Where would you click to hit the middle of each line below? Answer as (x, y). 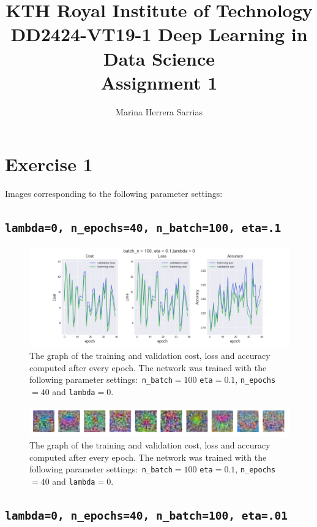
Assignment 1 (159, 82)
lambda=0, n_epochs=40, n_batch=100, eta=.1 (143, 228)
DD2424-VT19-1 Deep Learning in (159, 34)
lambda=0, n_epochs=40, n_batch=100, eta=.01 (146, 516)
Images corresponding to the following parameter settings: (114, 194)
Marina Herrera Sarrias (159, 111)
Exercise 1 (49, 164)
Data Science (159, 58)
